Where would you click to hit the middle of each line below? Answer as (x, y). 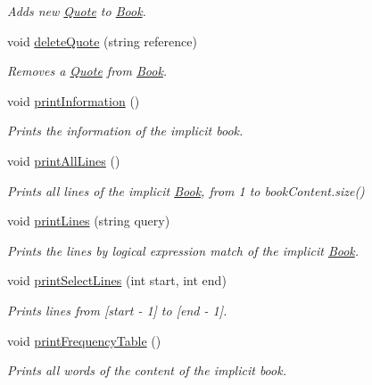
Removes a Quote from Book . (87, 71)
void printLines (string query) (89, 221)
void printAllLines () (64, 160)
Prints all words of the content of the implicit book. (147, 370)
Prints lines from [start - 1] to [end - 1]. (117, 310)
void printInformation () (74, 100)
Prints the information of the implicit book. (125, 131)
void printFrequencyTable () (84, 340)
